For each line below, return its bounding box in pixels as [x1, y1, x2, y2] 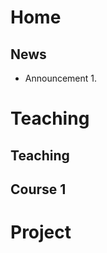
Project [10, 221, 72, 244]
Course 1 [10, 181, 67, 198]
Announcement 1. [24, 72, 98, 84]
